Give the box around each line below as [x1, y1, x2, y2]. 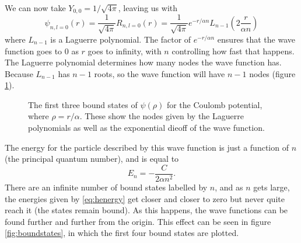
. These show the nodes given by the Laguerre [79, 110, 244, 122]
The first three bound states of [28, 98, 138, 110]
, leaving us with [118, 2, 178, 13]
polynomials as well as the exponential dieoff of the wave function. [28, 121, 265, 134]
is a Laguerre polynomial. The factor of [50, 33, 191, 45]
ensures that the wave [217, 33, 296, 45]
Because [5, 67, 33, 79]
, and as [215, 180, 243, 193]
